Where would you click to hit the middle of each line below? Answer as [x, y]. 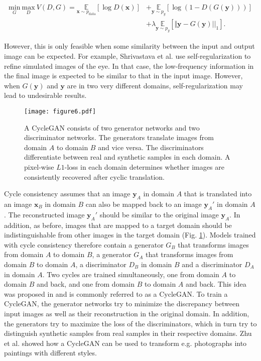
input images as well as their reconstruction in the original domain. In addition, [127, 313]
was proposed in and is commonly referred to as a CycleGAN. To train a [116, 293]
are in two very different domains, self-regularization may [155, 85]
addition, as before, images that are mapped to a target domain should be [118, 225]
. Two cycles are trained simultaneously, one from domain [131, 274]
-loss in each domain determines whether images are [144, 167]
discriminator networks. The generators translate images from [119, 137]
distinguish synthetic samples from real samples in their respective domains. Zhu [128, 333]
